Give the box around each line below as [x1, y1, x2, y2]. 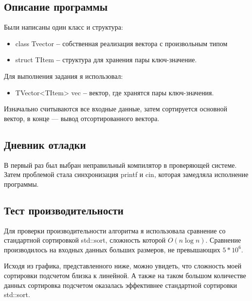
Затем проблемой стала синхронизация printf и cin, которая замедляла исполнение [4, 169, 249, 179]
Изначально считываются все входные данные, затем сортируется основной [4, 104, 228, 114]
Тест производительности [4, 202, 124, 217]
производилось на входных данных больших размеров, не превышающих [4, 244, 220, 254]
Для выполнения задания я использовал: [4, 71, 123, 81]
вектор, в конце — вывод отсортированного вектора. [4, 113, 160, 123]
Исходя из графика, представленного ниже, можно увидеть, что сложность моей [4, 261, 242, 271]
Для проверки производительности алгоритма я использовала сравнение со [4, 225, 226, 235]
